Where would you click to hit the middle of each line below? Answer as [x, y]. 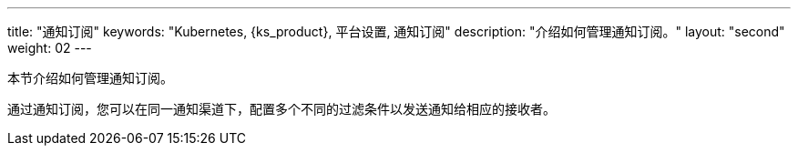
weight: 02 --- [50, 48]
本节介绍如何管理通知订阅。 [90, 78]
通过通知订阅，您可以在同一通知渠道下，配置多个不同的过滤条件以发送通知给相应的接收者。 [281, 109]
